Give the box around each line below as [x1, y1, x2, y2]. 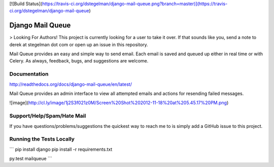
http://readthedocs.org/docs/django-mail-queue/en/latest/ [9, 81, 132, 87]
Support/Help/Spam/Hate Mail [9, 112, 86, 119]
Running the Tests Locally [9, 136, 75, 143]
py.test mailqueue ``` [9, 155, 52, 162]
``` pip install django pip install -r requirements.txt [9, 146, 113, 152]
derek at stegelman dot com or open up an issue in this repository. [9, 41, 148, 48]
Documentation [9, 71, 49, 78]
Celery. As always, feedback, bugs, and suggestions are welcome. [9, 58, 149, 64]
